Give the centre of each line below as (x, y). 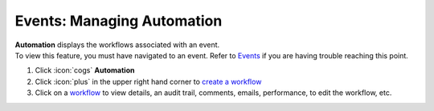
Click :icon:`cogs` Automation (85, 70)
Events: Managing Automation (119, 21)
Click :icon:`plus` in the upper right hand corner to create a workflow (148, 81)
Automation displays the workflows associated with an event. (117, 45)
